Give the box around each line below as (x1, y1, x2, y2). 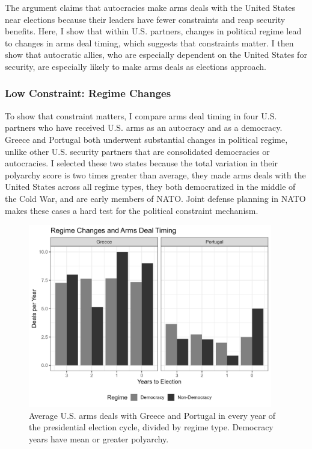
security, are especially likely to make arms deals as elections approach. (5, 60, 266, 72)
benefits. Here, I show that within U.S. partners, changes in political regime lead (5, 25, 302, 37)
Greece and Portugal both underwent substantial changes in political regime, (5, 133, 288, 145)
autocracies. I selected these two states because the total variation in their (5, 157, 278, 169)
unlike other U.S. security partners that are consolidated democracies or (5, 145, 270, 157)
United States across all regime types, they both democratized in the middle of (5, 180, 296, 193)
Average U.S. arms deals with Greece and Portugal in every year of (29, 409, 276, 421)
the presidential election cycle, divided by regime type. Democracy (29, 421, 274, 433)
